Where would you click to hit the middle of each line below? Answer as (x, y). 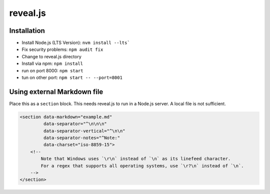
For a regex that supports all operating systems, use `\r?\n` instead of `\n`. (142, 166)
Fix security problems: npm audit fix (62, 49)
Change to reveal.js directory (52, 56)
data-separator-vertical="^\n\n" (84, 131)
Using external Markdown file (56, 92)
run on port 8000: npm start (52, 70)
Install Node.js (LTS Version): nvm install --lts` (76, 43)
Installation (27, 31)
